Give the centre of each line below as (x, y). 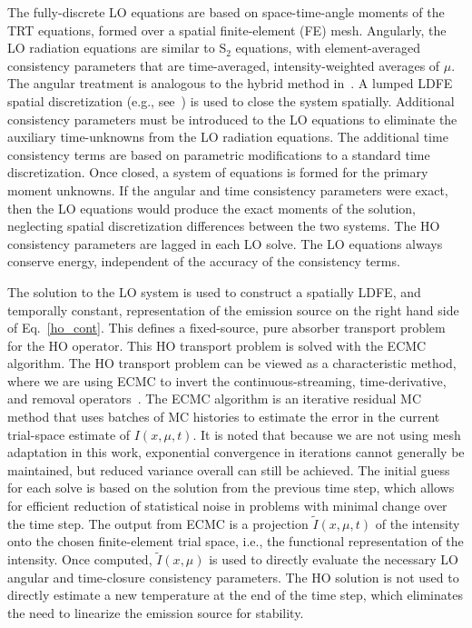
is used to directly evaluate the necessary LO (334, 559)
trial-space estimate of (69, 434)
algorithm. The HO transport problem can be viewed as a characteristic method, (232, 363)
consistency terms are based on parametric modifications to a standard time (219, 154)
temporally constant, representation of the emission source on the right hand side (233, 309)
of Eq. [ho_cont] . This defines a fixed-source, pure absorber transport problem (226, 328)
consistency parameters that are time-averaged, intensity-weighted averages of (224, 65)
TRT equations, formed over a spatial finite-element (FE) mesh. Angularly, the (227, 30)
